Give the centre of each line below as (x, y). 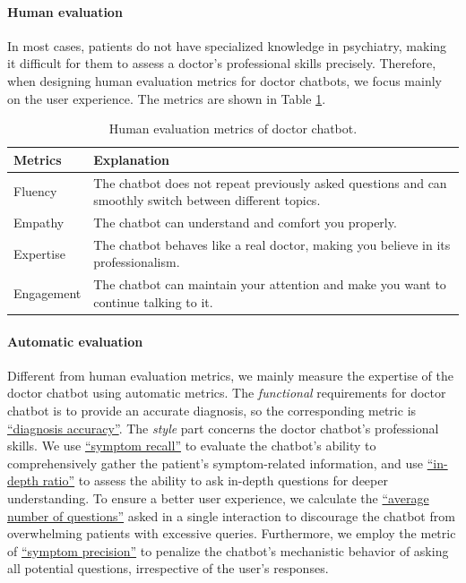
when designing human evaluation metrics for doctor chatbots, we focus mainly (224, 80)
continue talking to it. (153, 301)
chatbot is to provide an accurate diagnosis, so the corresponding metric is (212, 410)
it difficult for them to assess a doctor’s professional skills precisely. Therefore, (222, 63)
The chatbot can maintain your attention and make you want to (270, 284)
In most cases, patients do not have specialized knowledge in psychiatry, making (227, 45)
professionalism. (137, 262)
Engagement (47, 293)
